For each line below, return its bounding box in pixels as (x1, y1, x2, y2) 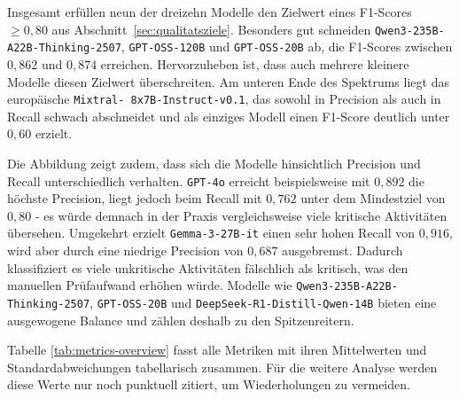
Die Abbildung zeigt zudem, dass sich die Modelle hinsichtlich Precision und (7, 153, 421, 172)
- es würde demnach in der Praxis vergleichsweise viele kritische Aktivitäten (35, 206, 447, 224)
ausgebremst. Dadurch (282, 241, 403, 260)
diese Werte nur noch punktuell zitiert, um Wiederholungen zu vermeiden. (7, 375, 410, 394)
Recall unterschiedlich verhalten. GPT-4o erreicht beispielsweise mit (7, 171, 370, 190)
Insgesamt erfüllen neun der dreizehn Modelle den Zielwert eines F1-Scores (7, 3, 412, 20)
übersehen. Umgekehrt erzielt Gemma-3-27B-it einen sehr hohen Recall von (7, 223, 416, 242)
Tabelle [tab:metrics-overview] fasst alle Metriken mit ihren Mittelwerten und (7, 340, 427, 359)
